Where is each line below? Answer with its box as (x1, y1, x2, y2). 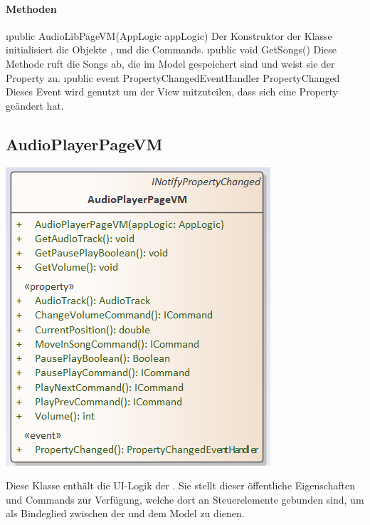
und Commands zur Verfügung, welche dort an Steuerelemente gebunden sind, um (6, 492, 364, 506)
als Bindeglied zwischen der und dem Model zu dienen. (6, 506, 245, 521)
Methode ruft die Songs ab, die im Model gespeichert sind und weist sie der (6, 56, 335, 71)
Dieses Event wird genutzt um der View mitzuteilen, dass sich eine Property (6, 84, 338, 99)
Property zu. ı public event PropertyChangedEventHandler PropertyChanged (6, 70, 340, 85)
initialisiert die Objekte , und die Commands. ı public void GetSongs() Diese (6, 42, 337, 57)
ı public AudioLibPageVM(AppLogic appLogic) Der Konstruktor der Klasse (6, 28, 332, 43)
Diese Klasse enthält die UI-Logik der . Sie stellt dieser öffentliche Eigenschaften (6, 478, 356, 493)
